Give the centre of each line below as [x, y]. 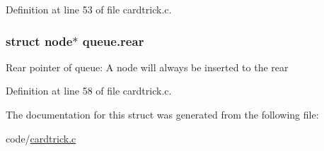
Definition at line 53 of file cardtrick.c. [89, 9]
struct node [39, 41]
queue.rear [113, 41]
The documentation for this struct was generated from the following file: [162, 114]
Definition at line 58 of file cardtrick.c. [89, 91]
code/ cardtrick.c [41, 138]
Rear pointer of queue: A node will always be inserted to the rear [147, 67]
